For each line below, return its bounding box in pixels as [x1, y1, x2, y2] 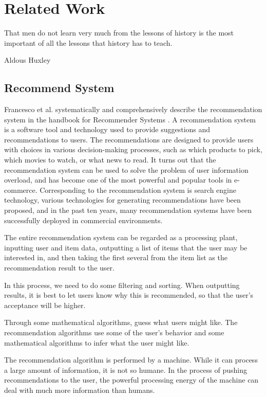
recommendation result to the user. [4, 262, 115, 273]
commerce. [4, 184, 37, 195]
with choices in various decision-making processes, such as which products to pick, [4, 144, 262, 155]
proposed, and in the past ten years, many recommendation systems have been [4, 205, 252, 215]
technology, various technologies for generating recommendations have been [4, 194, 241, 205]
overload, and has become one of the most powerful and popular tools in [4, 174, 232, 185]
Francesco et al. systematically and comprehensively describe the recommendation [4, 104, 262, 115]
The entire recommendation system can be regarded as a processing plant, [4, 232, 238, 243]
